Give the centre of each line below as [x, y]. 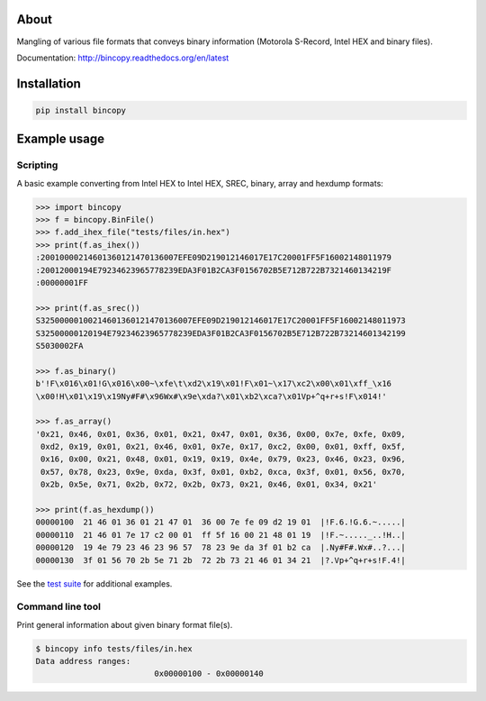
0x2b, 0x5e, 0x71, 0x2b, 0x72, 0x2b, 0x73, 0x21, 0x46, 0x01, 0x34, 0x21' [209, 485]
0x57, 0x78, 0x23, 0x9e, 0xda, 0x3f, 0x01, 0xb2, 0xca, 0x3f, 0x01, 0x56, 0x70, [224, 472]
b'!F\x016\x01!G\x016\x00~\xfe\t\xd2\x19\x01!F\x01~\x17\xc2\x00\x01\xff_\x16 [213, 384]
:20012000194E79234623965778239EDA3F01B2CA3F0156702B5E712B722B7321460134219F [213, 270]
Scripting [37, 165]
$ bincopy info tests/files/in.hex [114, 648]
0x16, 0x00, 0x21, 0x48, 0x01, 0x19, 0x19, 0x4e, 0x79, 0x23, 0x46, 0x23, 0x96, [224, 459]
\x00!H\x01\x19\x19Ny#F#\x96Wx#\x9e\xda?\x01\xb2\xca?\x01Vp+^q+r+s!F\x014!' [211, 396]
